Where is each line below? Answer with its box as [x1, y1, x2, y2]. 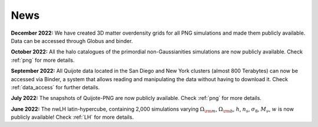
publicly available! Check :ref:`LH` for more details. [11, 113, 134, 121]
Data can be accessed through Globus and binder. [11, 37, 133, 44]
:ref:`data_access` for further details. [11, 83, 100, 91]
